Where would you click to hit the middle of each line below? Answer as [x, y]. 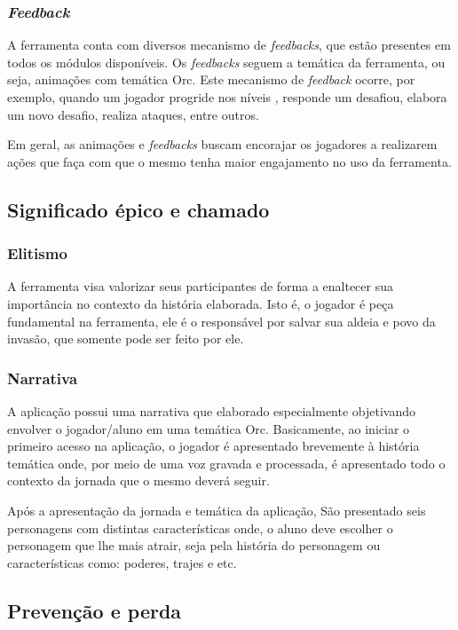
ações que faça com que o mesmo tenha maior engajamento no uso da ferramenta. [229, 161]
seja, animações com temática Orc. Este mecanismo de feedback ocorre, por [211, 79]
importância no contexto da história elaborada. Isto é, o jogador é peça [201, 303]
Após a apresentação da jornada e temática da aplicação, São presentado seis [217, 510]
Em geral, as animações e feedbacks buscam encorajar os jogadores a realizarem [222, 144]
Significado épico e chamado [138, 209]
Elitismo [37, 253]
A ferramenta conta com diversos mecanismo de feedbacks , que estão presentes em [229, 45]
